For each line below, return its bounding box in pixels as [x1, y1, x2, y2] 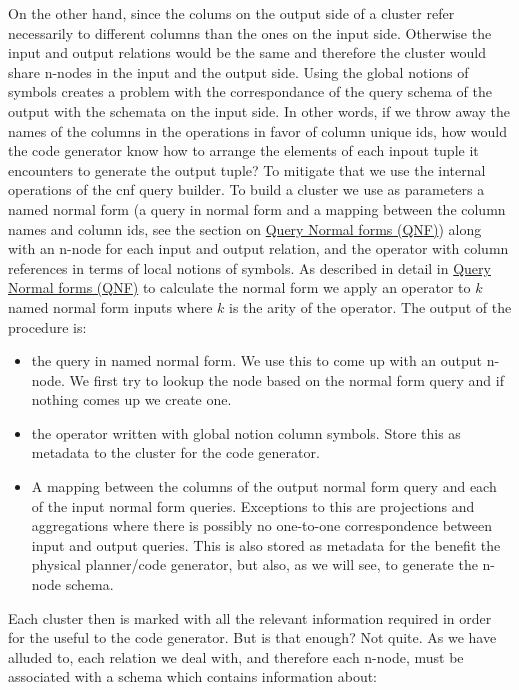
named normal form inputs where [8, 296, 213, 317]
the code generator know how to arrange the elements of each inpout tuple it [8, 140, 479, 161]
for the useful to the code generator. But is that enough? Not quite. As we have [8, 627, 497, 648]
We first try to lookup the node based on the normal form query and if [69, 369, 504, 390]
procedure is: [8, 316, 87, 337]
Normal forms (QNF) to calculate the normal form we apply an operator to [8, 277, 471, 298]
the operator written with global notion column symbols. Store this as [31, 422, 461, 443]
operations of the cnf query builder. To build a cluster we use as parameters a [8, 179, 485, 200]
